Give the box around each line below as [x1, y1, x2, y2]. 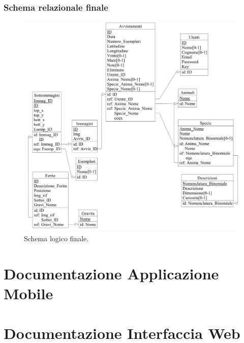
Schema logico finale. [24, 233, 89, 243]
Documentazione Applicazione [4, 263, 219, 283]
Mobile [4, 282, 53, 303]
